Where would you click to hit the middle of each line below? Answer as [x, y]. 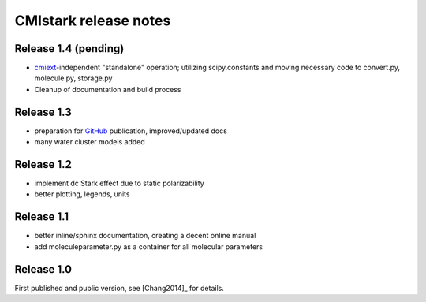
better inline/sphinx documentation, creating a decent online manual [145, 236]
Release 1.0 [43, 269]
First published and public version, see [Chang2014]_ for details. [119, 288]
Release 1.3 [43, 112]
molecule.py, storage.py [73, 78]
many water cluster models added [90, 142]
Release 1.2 [43, 164]
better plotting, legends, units [82, 194]
